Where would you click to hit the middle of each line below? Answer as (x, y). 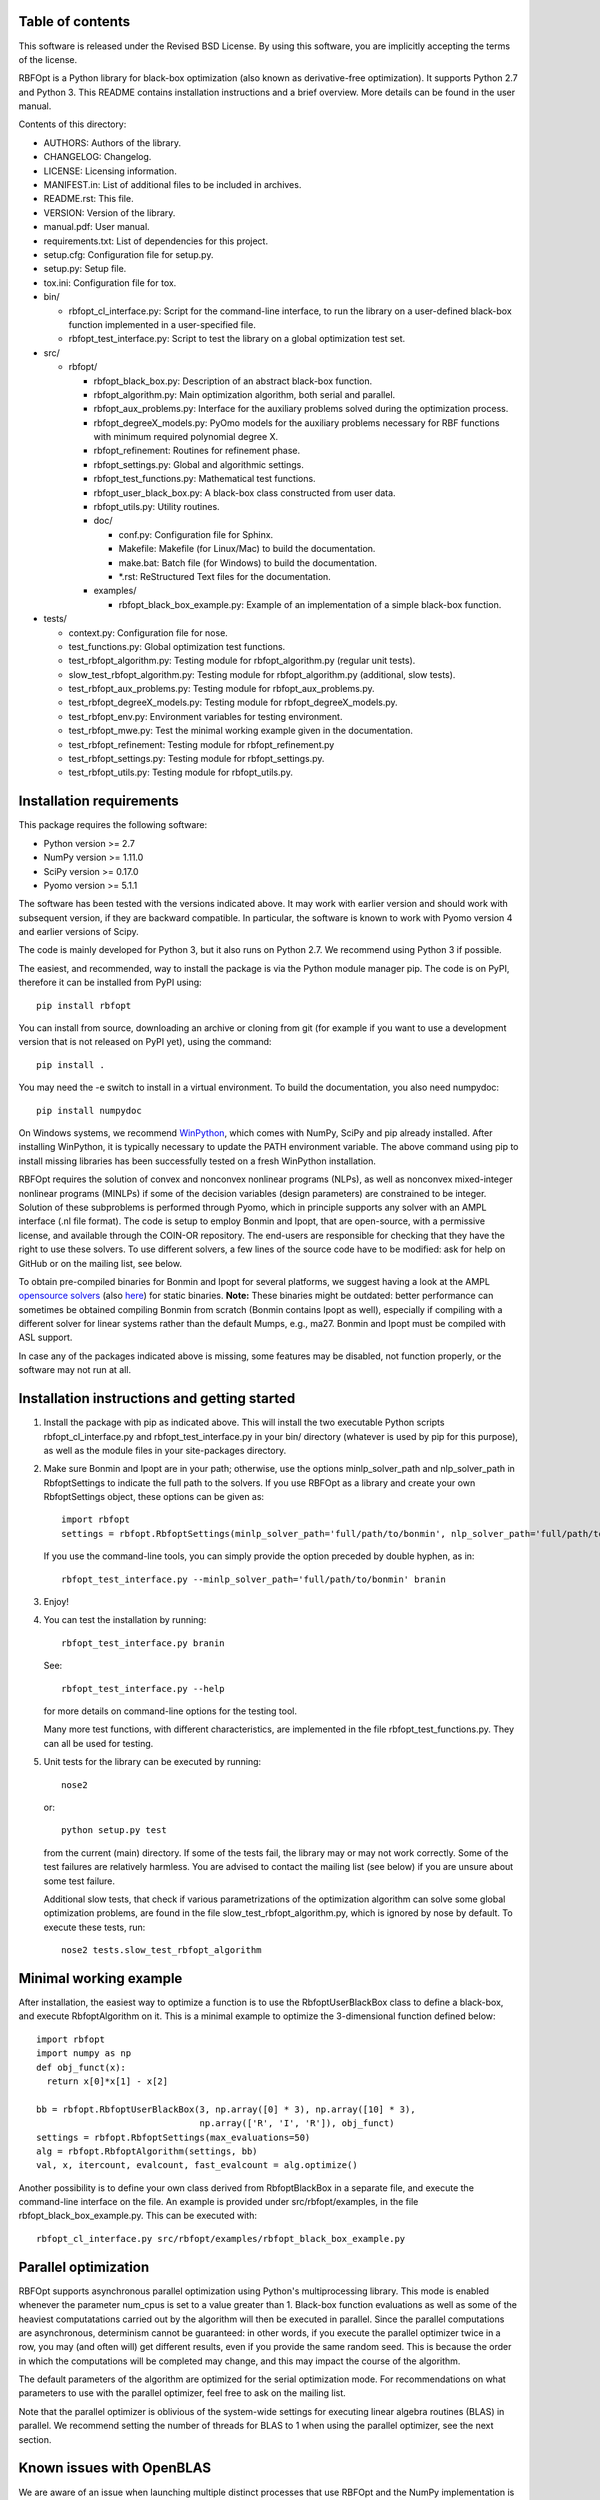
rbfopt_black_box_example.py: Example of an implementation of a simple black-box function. (310, 604)
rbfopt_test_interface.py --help (143, 1688)
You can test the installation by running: (125, 1620)
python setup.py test (114, 1830)
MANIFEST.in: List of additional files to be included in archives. (172, 185)
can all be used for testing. (98, 1743)
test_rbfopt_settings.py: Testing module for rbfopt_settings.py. (196, 759)
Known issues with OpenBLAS (115, 2468)
